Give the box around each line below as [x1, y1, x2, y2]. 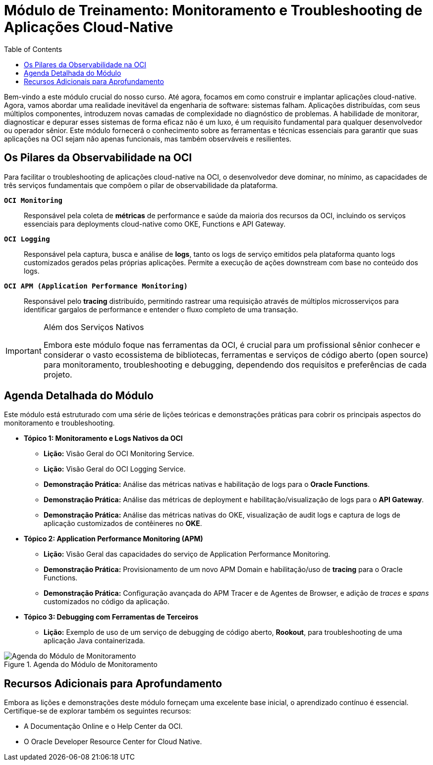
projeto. [43, 369, 72, 380]
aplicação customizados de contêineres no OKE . [44, 519, 202, 528]
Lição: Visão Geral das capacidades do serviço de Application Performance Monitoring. [44, 550, 330, 559]
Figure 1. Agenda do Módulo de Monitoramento [4, 660, 158, 669]
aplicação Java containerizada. [44, 636, 145, 645]
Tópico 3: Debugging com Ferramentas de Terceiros [24, 613, 199, 622]
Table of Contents [4, 45, 62, 53]
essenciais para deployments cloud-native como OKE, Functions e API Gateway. [24, 219, 286, 228]
